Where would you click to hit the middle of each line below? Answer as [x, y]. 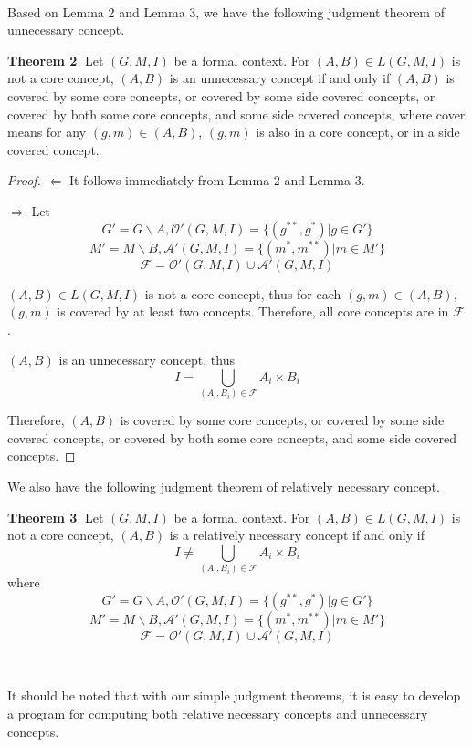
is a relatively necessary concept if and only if [297, 535]
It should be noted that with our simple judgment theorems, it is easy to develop [234, 695]
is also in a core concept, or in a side [358, 132]
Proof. [24, 180]
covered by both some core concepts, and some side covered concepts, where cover [236, 114]
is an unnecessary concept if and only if [280, 78]
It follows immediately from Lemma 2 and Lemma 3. [217, 180]
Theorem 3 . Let [56, 517]
